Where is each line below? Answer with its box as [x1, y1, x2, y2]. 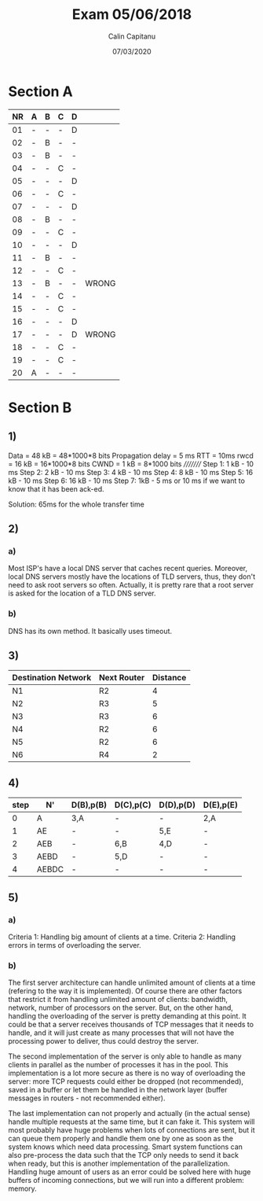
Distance [152, 672, 187, 683]
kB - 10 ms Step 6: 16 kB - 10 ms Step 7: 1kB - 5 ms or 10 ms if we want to [8, 476, 246, 485]
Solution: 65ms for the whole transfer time [8, 499, 145, 509]
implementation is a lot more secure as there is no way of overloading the [8, 1068, 246, 1078]
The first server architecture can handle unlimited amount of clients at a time [8, 978, 256, 988]
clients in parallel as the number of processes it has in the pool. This [8, 1060, 229, 1070]
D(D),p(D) [159, 800, 196, 811]
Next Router [98, 672, 145, 683]
